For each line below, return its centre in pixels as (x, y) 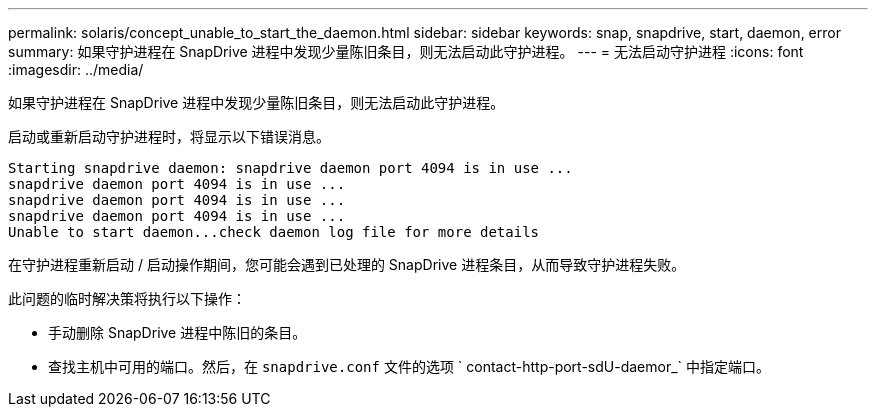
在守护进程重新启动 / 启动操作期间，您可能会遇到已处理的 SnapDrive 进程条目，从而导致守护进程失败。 (347, 264)
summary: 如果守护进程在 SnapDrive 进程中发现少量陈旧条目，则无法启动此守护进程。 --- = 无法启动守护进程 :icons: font (406, 51)
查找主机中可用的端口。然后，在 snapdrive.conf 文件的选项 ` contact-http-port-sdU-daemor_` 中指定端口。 (409, 366)
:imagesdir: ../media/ (76, 69)
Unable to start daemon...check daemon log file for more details (274, 232)
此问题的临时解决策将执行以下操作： (127, 298)
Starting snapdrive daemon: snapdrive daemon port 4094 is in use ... (290, 168)
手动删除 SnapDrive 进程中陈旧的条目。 (177, 332)
